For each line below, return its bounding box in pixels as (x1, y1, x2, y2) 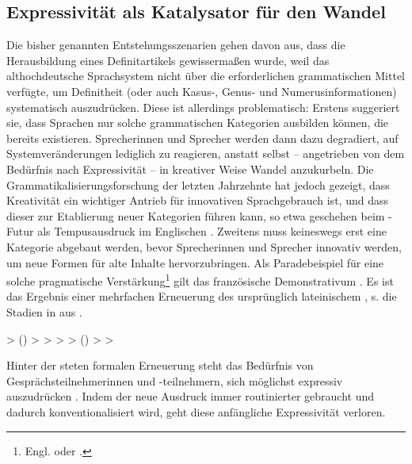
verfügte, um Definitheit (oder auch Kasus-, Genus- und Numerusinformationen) (6, 82, 397, 99)
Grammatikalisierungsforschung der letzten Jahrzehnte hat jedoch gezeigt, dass (6, 176, 390, 193)
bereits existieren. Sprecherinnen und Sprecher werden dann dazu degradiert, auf (6, 129, 399, 146)
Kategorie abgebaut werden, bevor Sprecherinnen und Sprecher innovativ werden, (6, 238, 402, 255)
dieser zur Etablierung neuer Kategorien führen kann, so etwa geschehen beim (6, 207, 385, 224)
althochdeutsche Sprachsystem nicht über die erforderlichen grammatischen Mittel (6, 67, 405, 84)
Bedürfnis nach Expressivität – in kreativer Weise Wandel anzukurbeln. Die (6, 160, 374, 177)
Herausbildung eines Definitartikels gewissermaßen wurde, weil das (6, 52, 330, 68)
